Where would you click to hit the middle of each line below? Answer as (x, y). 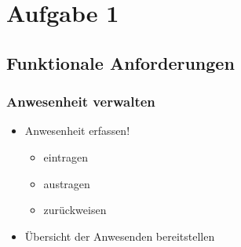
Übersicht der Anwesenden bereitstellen (120, 236)
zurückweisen (75, 210)
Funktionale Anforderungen (120, 62)
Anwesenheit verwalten (81, 102)
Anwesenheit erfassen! (77, 131)
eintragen (66, 156)
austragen (67, 183)
